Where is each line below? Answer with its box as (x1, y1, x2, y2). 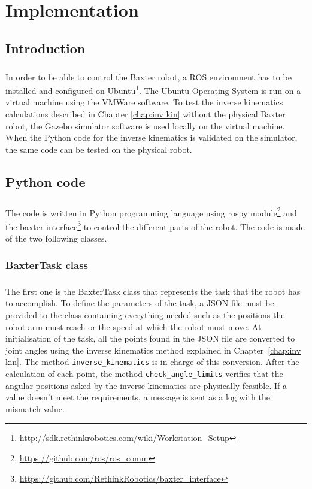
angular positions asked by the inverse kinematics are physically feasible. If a (5, 379, 287, 391)
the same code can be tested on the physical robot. (5, 143, 192, 155)
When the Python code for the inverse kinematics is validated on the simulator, (5, 131, 298, 144)
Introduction (5, 38, 86, 57)
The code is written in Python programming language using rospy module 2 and (5, 204, 297, 219)
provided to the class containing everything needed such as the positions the (5, 309, 285, 321)
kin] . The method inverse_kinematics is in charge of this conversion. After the (5, 355, 299, 368)
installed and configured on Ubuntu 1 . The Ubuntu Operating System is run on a (5, 83, 301, 96)
